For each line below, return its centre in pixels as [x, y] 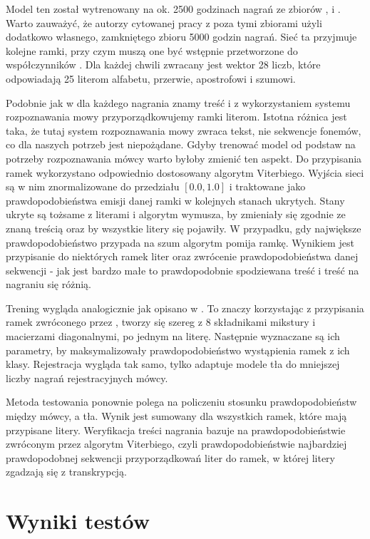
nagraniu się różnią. [48, 284]
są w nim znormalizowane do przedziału [93, 186]
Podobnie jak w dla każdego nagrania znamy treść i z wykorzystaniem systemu [178, 102]
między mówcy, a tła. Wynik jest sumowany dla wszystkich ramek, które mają [176, 416]
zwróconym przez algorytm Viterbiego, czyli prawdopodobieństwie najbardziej [176, 444]
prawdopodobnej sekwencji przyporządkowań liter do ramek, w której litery [170, 457]
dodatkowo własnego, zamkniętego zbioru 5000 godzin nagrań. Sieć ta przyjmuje [181, 37]
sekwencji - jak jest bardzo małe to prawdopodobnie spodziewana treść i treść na [183, 270]
